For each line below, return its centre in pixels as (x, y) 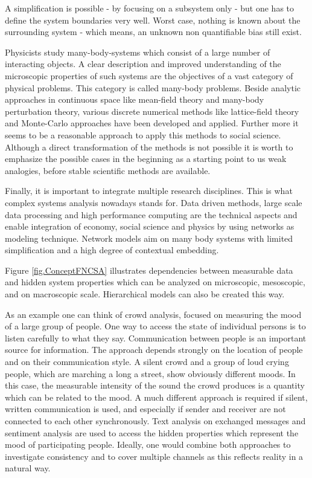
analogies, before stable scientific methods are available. (108, 170)
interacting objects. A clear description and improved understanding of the (143, 64)
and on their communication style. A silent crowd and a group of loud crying (147, 362)
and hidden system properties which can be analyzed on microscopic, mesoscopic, (155, 282)
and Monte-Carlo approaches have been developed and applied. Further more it (152, 123)
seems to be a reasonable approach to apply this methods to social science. (143, 134)
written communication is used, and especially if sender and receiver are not (145, 409)
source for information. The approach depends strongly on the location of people (154, 350)
